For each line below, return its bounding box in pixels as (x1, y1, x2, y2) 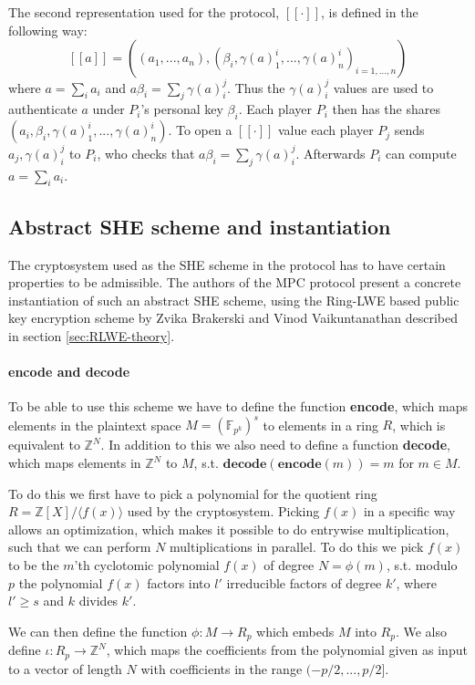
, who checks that (97, 143, 195, 162)
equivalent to (8, 435, 80, 454)
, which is (392, 415, 446, 434)
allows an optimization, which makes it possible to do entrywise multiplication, (8, 519, 449, 538)
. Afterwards (295, 143, 366, 162)
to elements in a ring (263, 415, 378, 434)
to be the (8, 555, 59, 574)
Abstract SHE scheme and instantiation (8, 212, 391, 240)
